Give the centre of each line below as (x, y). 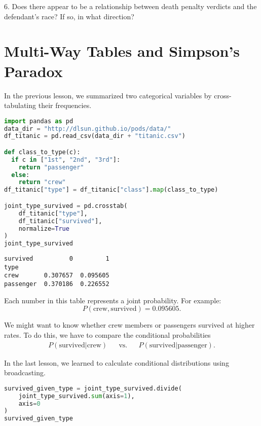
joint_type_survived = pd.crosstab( (66, 206)
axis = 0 (29, 403)
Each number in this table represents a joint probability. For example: (113, 300)
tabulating (20, 105)
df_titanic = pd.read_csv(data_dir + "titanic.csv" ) (95, 136)
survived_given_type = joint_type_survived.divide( (93, 388)
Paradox (33, 71)
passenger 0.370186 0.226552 (57, 284)
